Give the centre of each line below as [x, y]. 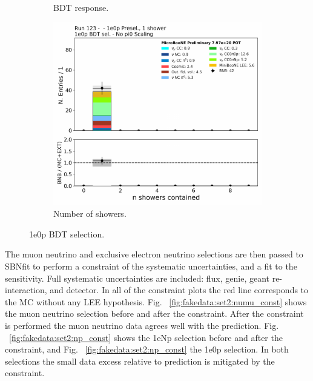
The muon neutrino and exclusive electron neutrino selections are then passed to [154, 254]
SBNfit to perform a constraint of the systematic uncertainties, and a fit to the [151, 266]
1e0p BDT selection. [67, 234]
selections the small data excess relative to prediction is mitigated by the [140, 361]
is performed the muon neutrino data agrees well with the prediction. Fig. [142, 325]
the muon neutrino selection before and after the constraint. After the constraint [154, 313]
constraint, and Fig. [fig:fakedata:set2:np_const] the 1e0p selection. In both [147, 349]
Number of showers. [90, 214]
